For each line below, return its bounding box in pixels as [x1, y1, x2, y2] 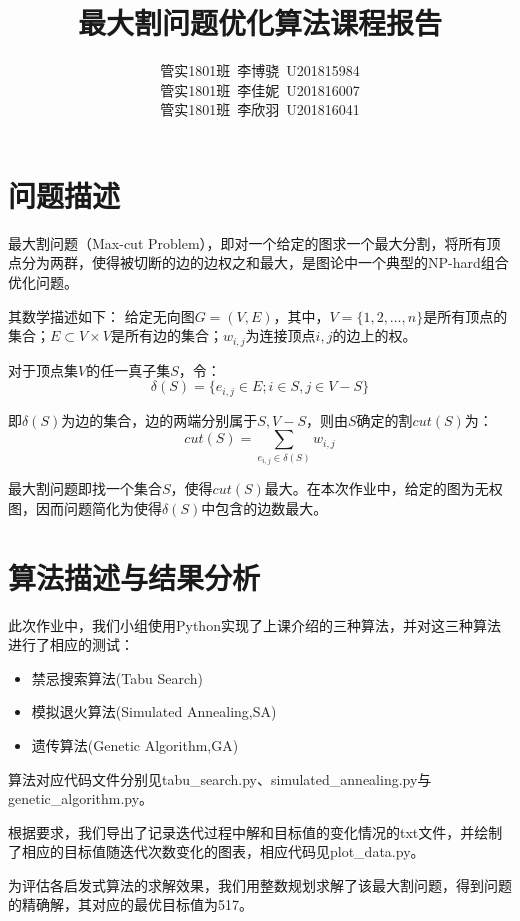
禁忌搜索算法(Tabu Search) [31, 667, 203, 688]
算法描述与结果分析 [8, 556, 261, 597]
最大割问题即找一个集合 [8, 478, 162, 499]
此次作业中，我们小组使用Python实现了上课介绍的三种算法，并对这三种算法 [8, 614, 501, 635]
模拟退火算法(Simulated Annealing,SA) [31, 701, 277, 722]
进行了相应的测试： [8, 634, 134, 655]
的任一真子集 [86, 359, 171, 380]
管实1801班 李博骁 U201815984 [160, 60, 360, 81]
